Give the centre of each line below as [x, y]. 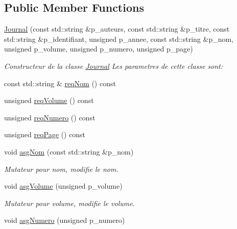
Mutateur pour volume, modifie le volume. [69, 203]
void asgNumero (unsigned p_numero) [65, 220]
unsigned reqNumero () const [50, 117]
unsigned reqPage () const [45, 134]
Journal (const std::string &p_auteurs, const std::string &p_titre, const [117, 29]
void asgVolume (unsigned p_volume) [63, 186]
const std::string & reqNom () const [60, 83]
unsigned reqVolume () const [49, 100]
